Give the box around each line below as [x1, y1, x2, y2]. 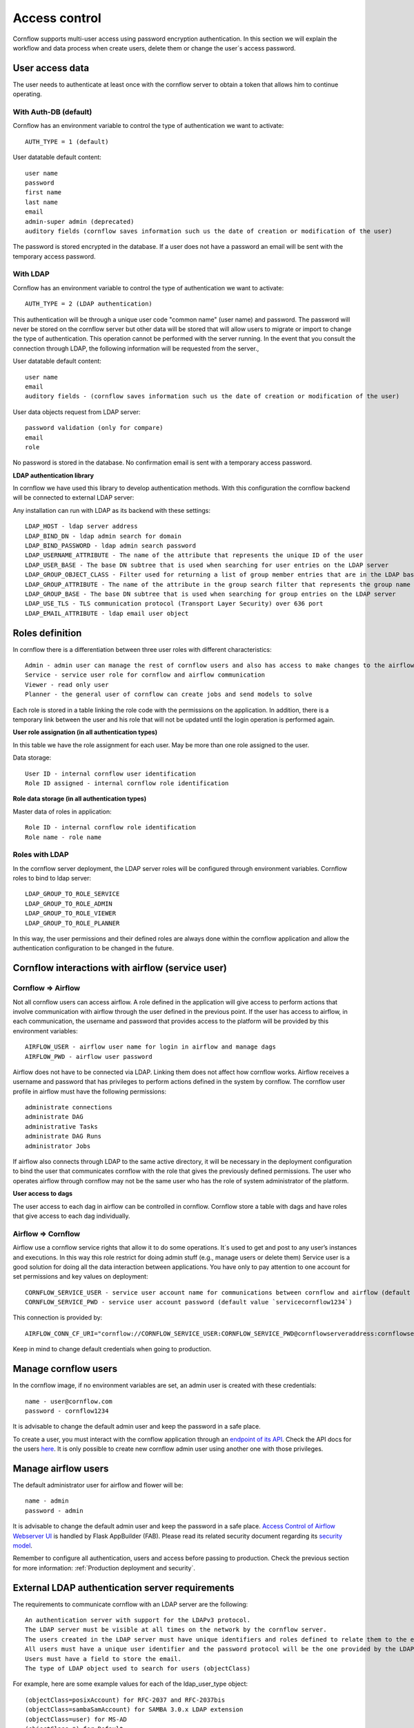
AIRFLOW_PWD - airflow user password [25, 1053, 153, 1060]
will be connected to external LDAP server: [12, 494, 135, 502]
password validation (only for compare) [25, 424, 164, 432]
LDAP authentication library [12, 471, 95, 480]
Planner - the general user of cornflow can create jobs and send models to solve [25, 691, 313, 698]
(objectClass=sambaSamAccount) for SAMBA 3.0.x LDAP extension [25, 1706, 244, 1713]
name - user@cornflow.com [25, 1397, 113, 1405]
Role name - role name [25, 833, 102, 841]
